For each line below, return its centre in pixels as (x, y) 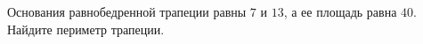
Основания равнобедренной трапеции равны (127, 11)
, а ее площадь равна (340, 11)
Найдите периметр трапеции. (86, 29)
